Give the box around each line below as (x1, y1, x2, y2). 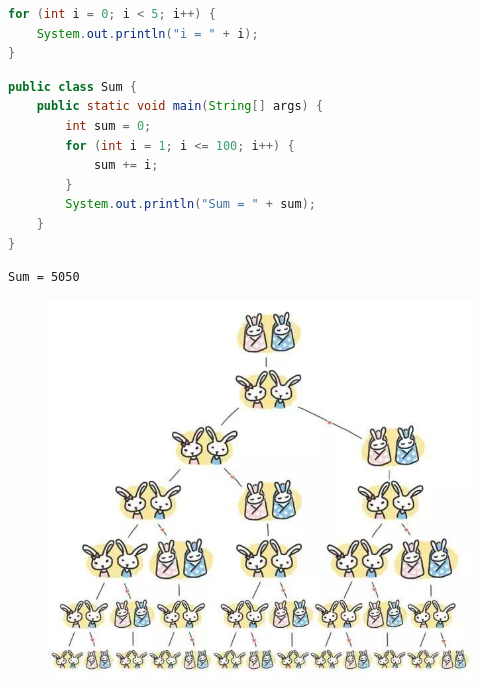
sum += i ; (93, 158, 159, 173)
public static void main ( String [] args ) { (36, 99, 324, 114)
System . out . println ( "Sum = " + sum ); (65, 197, 316, 212)
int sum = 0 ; (65, 118, 152, 133)
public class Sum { (8, 79, 137, 94)
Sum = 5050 (8, 270, 80, 285)
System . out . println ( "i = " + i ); (36, 26, 259, 41)
